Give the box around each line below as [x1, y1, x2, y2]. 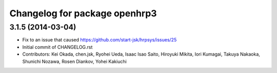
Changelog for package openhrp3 [9, 8, 157, 19]
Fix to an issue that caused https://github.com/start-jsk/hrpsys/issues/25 [22, 37, 177, 43]
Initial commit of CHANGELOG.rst [22, 44, 93, 50]
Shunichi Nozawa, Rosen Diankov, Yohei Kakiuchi [22, 58, 127, 64]
